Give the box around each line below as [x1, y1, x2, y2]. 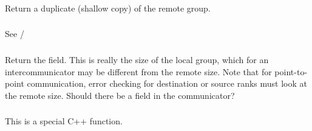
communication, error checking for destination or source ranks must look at [27, 77, 307, 90]
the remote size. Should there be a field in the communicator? [5, 89, 235, 101]
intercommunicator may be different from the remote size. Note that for [5, 65, 272, 78]
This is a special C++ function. [5, 115, 123, 127]
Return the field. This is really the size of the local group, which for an [5, 53, 269, 65]
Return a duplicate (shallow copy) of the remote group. [5, 1, 211, 14]
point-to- [274, 65, 308, 78]
